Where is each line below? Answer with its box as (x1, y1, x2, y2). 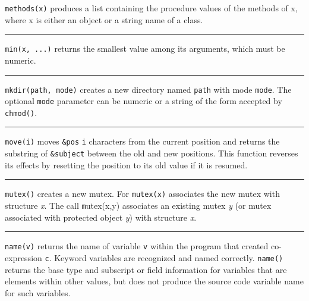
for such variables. (5, 286, 71, 299)
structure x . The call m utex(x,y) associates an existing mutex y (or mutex (5, 199, 272, 212)
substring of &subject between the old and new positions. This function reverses (5, 147, 298, 159)
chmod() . (5, 106, 37, 118)
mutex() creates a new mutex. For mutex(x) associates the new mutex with (5, 187, 280, 200)
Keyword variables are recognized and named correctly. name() (54, 251, 283, 264)
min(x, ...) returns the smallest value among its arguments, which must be (5, 42, 285, 55)
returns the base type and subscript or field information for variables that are (5, 263, 287, 275)
